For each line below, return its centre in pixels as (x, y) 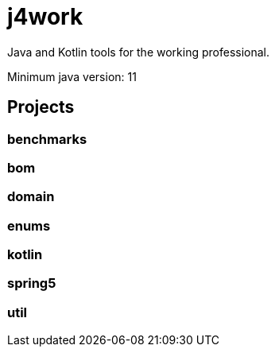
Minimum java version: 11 (72, 76)
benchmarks (47, 139)
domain (31, 197)
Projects (41, 107)
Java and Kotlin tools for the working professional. (139, 52)
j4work (45, 17)
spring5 (32, 283)
